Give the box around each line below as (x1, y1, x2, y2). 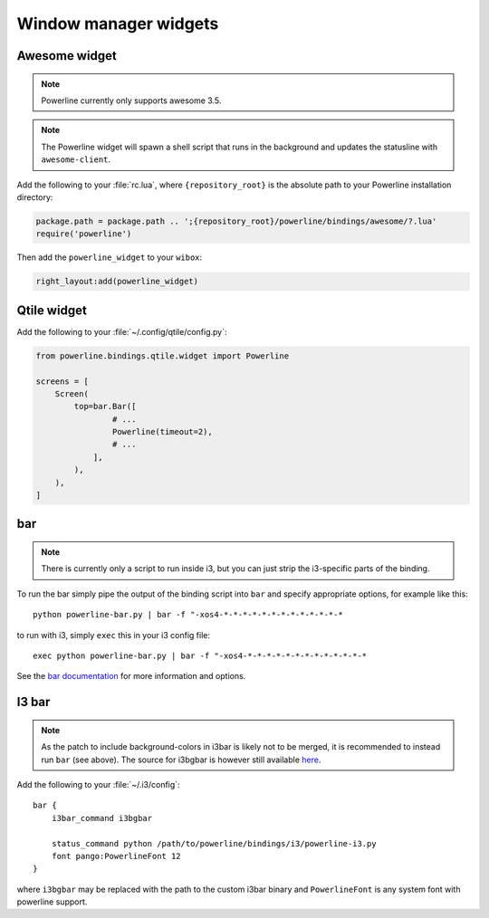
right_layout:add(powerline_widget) (35, 276, 199, 287)
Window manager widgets (16, 14, 219, 33)
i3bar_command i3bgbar (51, 813, 153, 823)
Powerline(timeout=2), (111, 426, 213, 437)
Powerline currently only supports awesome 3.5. (41, 95, 222, 106)
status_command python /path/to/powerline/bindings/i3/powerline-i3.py (51, 838, 377, 848)
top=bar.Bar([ (73, 401, 137, 412)
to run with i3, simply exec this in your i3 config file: (16, 629, 210, 640)
